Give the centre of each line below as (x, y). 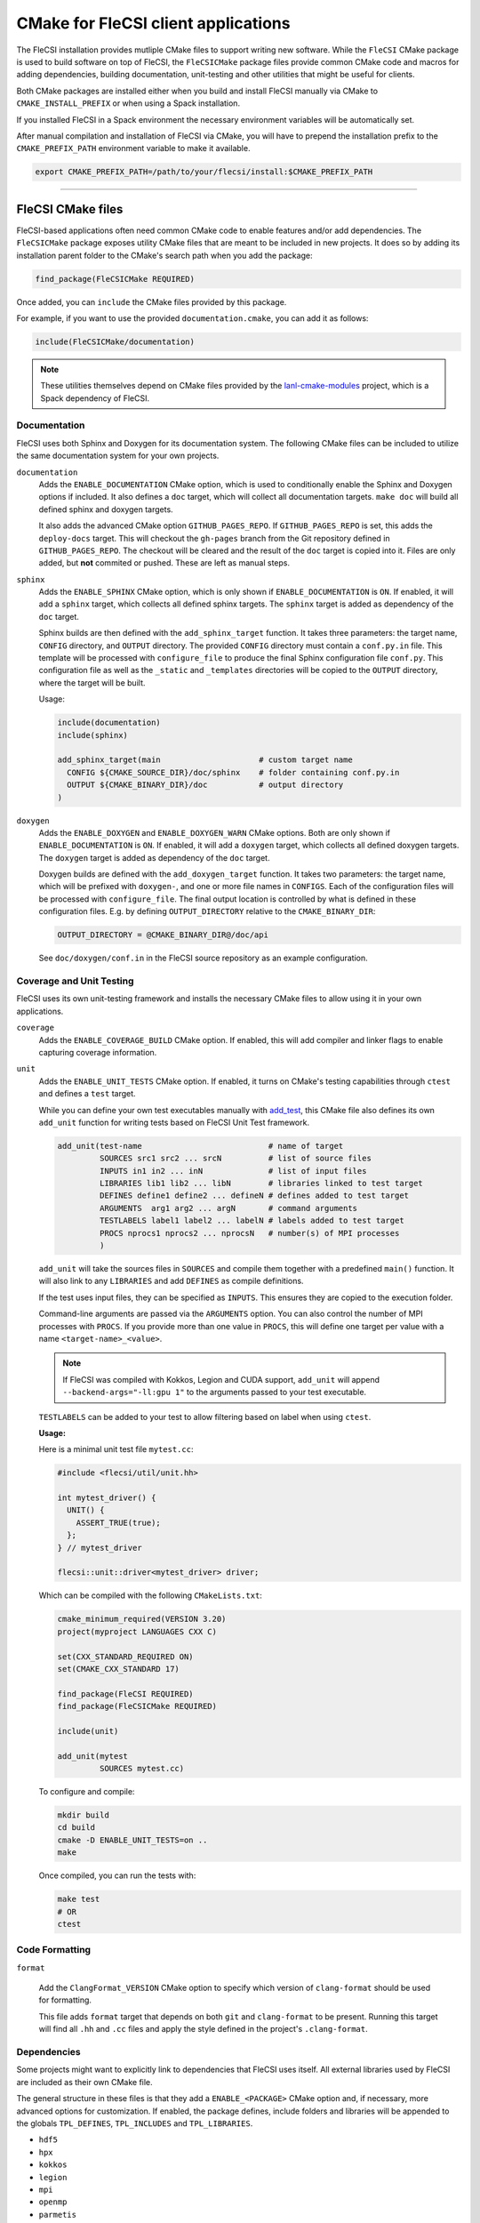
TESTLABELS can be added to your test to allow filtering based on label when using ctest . (205, 1416)
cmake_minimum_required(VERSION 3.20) (142, 1619)
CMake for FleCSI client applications (153, 23)
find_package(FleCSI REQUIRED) (126, 1693)
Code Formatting (54, 1950)
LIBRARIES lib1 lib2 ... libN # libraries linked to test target (261, 1184)
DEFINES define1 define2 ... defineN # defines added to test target (254, 1196)
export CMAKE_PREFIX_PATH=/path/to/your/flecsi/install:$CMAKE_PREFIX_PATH (204, 172)
